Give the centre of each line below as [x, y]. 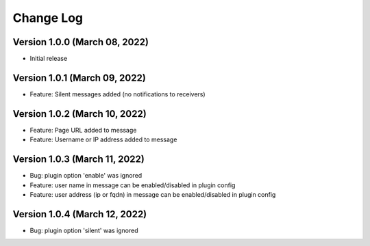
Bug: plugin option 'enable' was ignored [86, 176]
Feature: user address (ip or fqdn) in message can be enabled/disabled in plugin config [153, 194]
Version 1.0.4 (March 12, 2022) [80, 214]
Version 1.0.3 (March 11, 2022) [79, 160]
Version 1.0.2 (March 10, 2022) [79, 114]
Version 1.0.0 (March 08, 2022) [81, 42]
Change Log [48, 18]
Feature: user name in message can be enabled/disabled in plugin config [133, 185]
